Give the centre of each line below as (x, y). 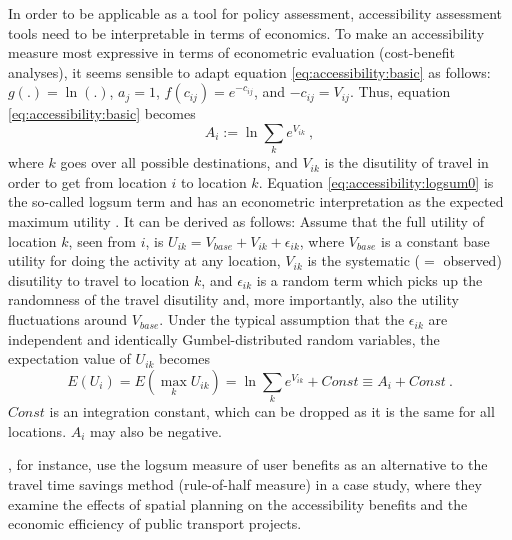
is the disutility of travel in (406, 162)
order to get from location (87, 181)
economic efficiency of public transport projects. (155, 523)
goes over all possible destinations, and (179, 162)
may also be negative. (156, 430)
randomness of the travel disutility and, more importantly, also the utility (233, 299)
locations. (37, 430)
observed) (472, 260)
